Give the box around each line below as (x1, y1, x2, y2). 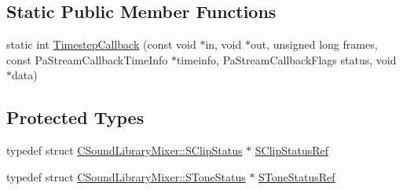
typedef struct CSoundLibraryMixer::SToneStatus (6, 168, 246, 185)
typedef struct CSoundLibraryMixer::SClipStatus (6, 142, 243, 159)
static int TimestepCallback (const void (6, 36, 196, 53)
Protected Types (6, 105, 145, 130)
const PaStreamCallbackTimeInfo (6, 51, 168, 68)
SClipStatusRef (255, 142, 329, 159)
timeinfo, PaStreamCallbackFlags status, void (176, 51, 397, 68)
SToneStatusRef (258, 168, 335, 185)
